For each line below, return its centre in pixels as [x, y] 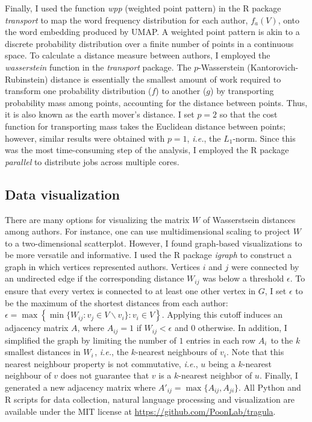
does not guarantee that [105, 375]
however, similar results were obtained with [85, 138]
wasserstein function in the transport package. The [98, 67]
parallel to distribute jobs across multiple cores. [92, 161]
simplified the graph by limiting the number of [91, 340]
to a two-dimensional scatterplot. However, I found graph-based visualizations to [154, 243]
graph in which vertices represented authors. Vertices [103, 266]
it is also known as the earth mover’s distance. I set [100, 114]
